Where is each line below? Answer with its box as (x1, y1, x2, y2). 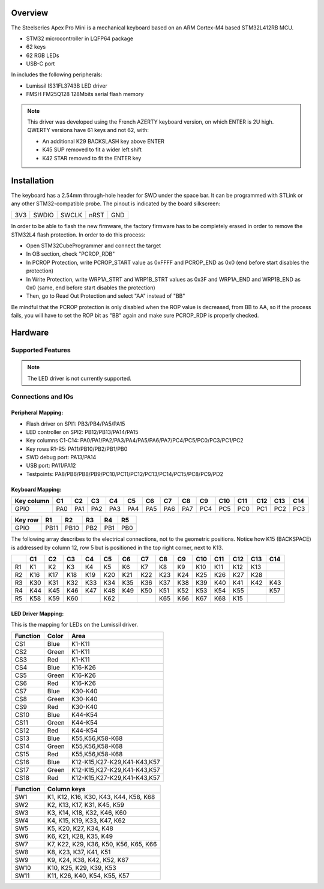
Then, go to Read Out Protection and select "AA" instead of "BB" (26, 292, 185, 300)
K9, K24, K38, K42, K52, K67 (47, 856, 129, 864)
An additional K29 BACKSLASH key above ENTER (42, 137, 165, 145)
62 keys (26, 43, 46, 50)
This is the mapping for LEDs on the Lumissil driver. (11, 621, 138, 628)
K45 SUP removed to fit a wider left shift (42, 146, 142, 153)
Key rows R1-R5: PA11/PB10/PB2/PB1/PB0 (26, 445, 128, 453)
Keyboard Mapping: (11, 486, 62, 493)
